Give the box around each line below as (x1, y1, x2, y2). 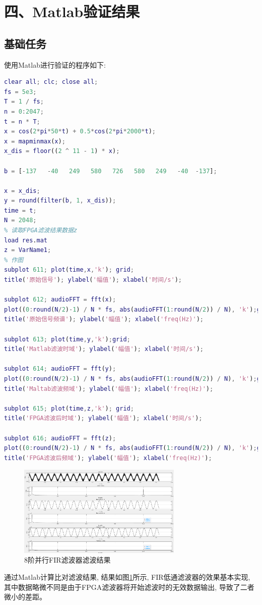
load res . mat (4, 236, 47, 244)
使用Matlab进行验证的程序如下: (4, 59, 106, 70)
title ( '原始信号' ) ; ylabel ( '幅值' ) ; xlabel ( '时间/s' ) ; (4, 276, 182, 284)
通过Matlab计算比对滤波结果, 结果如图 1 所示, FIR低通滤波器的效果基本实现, (4, 572, 250, 582)
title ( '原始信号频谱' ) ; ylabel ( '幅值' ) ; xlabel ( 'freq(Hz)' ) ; (4, 316, 204, 323)
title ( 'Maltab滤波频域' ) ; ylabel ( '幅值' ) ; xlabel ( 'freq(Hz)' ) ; (4, 385, 214, 392)
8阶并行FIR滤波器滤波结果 (24, 554, 111, 565)
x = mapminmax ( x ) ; (4, 137, 65, 145)
